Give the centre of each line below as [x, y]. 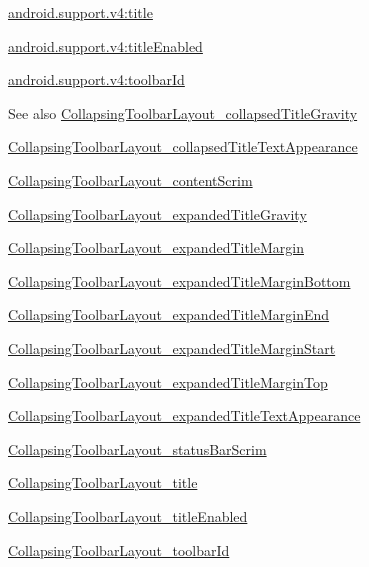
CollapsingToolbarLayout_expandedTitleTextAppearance [184, 415]
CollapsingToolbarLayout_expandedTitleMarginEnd [169, 314]
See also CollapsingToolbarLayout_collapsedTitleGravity [183, 112]
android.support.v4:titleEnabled [105, 45]
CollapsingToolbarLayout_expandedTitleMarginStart [172, 347]
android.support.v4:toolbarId [96, 79]
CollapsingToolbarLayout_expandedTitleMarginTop [168, 381]
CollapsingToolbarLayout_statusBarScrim [137, 448]
